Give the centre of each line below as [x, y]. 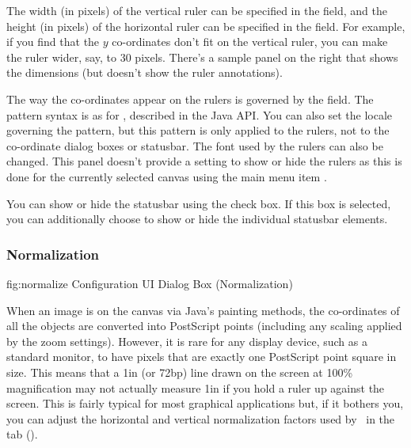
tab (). [22, 434]
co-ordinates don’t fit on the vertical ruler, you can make [250, 42]
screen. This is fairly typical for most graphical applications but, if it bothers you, [205, 403]
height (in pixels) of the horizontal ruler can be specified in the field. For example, [206, 26]
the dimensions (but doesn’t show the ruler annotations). [145, 72]
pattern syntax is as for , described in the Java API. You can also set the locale [200, 114]
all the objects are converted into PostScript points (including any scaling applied [204, 326]
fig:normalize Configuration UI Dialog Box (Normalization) [150, 283]
